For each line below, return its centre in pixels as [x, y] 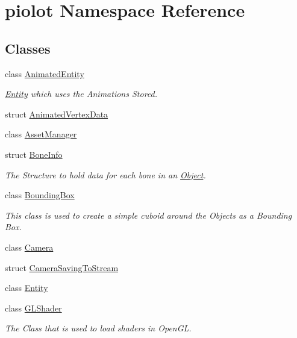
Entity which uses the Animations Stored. [81, 94]
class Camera [29, 247]
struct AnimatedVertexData [57, 114]
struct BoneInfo [34, 154]
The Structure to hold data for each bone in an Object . [105, 174]
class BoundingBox [40, 195]
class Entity [27, 288]
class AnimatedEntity [45, 73]
